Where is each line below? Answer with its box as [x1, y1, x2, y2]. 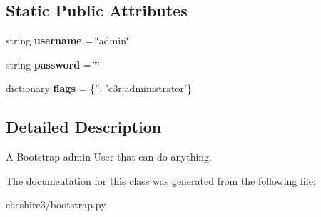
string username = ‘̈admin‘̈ [6, 33, 129, 48]
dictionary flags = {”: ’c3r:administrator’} [6, 81, 192, 96]
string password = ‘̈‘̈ [6, 56, 101, 71]
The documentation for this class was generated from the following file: [6, 173, 316, 188]
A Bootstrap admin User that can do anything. [6, 149, 213, 164]
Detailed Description [6, 116, 162, 138]
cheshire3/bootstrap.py [6, 197, 106, 212]
